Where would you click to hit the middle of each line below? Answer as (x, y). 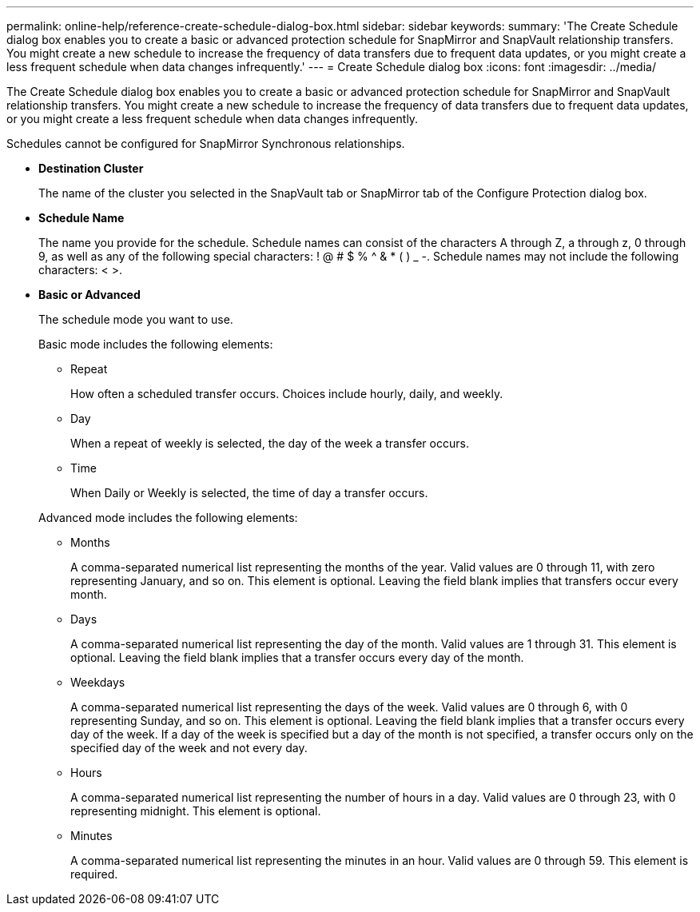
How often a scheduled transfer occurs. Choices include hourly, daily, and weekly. (287, 394)
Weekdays (98, 682)
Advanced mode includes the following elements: (168, 518)
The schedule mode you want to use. (136, 319)
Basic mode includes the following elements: (156, 344)
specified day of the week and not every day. (189, 748)
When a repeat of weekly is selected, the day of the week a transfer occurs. (270, 443)
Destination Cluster (91, 168)
